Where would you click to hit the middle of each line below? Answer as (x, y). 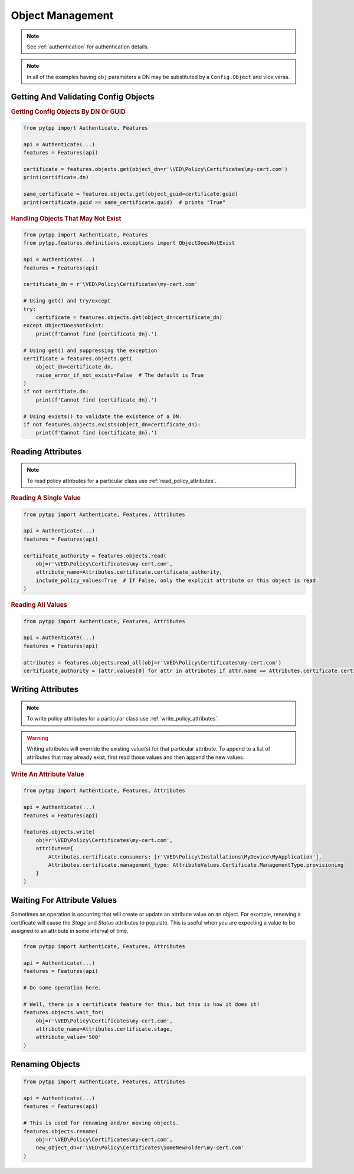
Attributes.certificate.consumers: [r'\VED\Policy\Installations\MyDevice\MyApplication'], (185, 857)
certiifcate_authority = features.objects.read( (95, 555)
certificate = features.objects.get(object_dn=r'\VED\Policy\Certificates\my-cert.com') (156, 169)
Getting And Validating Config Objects (83, 96)
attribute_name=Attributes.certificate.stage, (104, 1029)
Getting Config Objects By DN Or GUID (68, 111)
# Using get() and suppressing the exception (90, 350)
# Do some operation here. (62, 987)
